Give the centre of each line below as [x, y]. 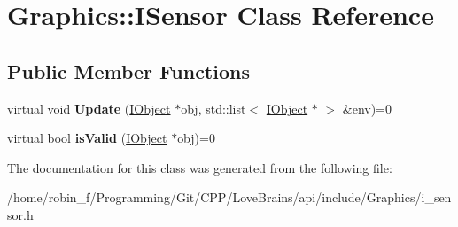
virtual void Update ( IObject [89, 108]
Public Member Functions [128, 70]
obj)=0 [196, 138]
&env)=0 [367, 108]
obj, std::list [213, 108]
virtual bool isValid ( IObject [87, 138]
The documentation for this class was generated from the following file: [200, 167]
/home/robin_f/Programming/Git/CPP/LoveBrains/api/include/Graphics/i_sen [229, 197]
